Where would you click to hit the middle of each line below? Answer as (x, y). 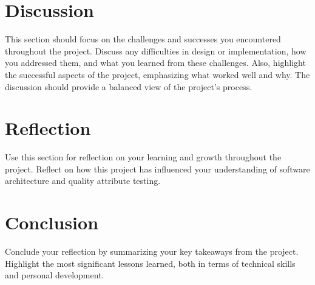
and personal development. (55, 275)
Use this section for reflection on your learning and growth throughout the (143, 157)
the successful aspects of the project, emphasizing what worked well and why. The (157, 74)
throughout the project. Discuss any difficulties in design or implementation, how (156, 51)
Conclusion (52, 222)
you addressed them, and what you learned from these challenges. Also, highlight (155, 63)
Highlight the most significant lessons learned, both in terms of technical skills (150, 263)
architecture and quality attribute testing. (83, 181)
